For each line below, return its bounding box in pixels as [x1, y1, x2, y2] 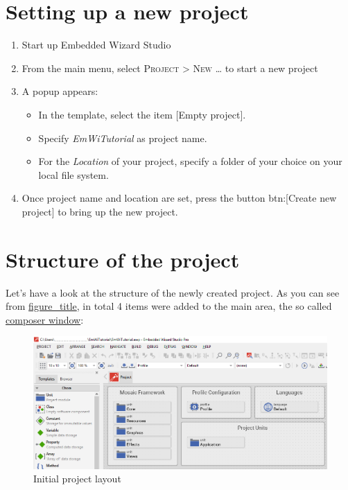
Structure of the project [6, 245, 240, 273]
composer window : [6, 312, 84, 326]
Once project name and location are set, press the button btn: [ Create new [21, 191, 337, 205]
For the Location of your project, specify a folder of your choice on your [38, 154, 342, 168]
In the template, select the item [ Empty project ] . [38, 107, 246, 121]
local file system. [38, 167, 109, 182]
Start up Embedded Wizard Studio [21, 37, 171, 52]
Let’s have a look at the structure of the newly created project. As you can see [6, 285, 340, 299]
